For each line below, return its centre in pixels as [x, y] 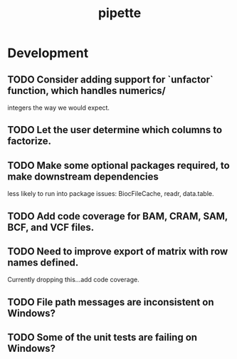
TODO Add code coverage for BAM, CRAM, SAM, [117, 216]
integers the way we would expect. [59, 108]
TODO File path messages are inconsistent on [111, 302]
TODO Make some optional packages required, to [118, 165]
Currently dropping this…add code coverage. [74, 280]
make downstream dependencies [83, 176]
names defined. [43, 262]
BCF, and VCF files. [51, 227]
